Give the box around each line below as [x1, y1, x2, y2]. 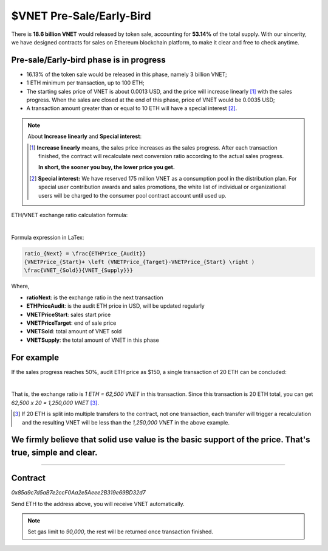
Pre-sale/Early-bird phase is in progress [11, 55, 166, 65]
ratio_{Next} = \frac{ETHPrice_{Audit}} [24, 250, 146, 257]
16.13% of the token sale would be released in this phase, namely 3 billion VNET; [26, 71, 227, 78]
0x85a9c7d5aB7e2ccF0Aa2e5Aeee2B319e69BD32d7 [11, 489, 146, 496]
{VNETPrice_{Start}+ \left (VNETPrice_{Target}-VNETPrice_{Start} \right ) [24, 258, 255, 266]
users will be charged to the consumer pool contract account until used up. [38, 192, 227, 199]
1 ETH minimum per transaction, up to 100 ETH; [26, 79, 145, 86]
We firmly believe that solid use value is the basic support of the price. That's [11, 435, 310, 445]
